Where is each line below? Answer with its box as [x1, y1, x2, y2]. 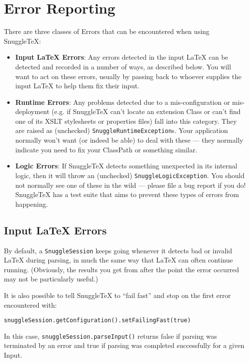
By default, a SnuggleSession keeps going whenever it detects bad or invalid [4, 245, 233, 255]
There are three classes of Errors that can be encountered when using [4, 26, 210, 36]
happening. [15, 198, 48, 209]
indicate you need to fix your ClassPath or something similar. [15, 144, 198, 154]
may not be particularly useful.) [4, 274, 99, 284]
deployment [15, 106, 50, 116]
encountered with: [4, 299, 57, 310]
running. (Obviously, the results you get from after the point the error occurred [4, 264, 239, 274]
